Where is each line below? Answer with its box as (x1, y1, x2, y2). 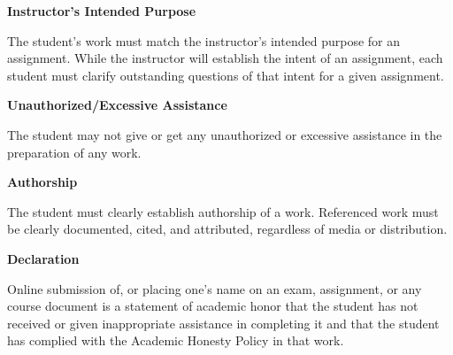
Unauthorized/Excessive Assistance (7, 96, 227, 114)
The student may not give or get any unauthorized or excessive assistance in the (7, 125, 442, 143)
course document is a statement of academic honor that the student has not (7, 297, 418, 315)
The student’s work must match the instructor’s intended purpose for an (7, 31, 400, 50)
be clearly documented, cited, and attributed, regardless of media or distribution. (7, 220, 448, 238)
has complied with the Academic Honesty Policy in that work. (7, 331, 344, 350)
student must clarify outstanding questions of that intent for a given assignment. (7, 66, 444, 84)
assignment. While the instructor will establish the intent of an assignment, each (7, 49, 443, 67)
